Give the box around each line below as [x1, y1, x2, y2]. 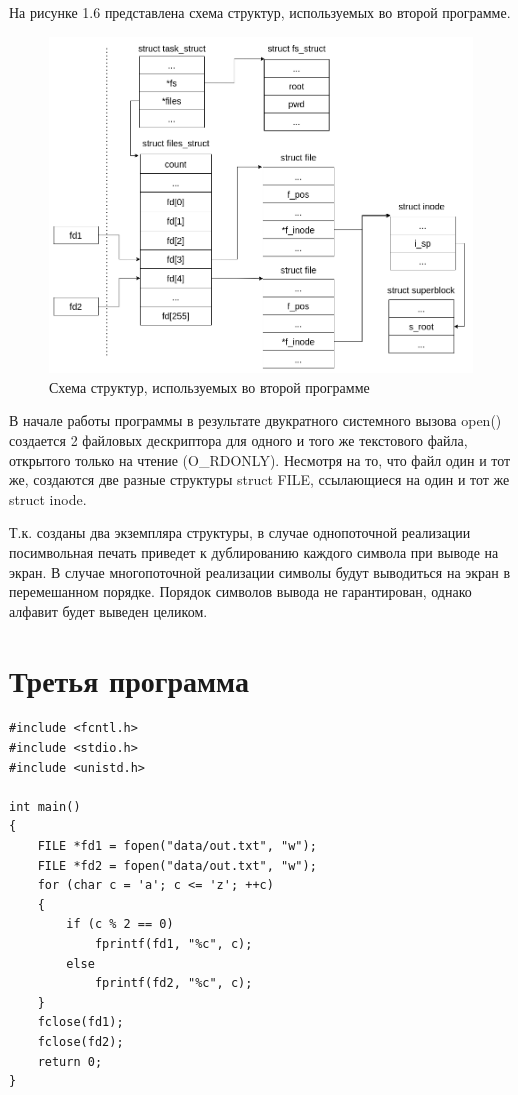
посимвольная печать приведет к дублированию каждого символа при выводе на [9, 541, 499, 562]
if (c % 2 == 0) [66, 917, 174, 932]
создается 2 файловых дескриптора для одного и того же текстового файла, [9, 429, 468, 450]
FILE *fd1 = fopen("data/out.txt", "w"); [37, 839, 317, 854]
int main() [9, 799, 81, 814]
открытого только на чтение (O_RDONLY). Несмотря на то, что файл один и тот [9, 449, 511, 470]
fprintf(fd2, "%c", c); [94, 976, 253, 991]
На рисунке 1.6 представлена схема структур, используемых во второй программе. [9, 2, 511, 22]
